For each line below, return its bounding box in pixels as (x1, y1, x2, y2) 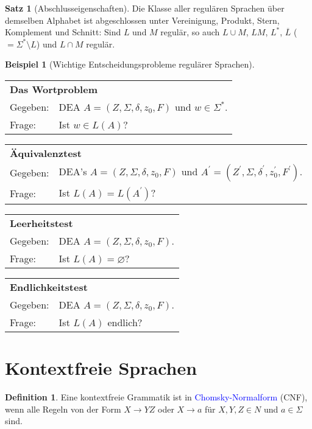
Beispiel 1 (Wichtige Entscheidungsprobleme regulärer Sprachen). (5, 58, 255, 71)
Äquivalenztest (10, 145, 82, 160)
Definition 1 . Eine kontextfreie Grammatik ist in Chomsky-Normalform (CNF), (5, 391, 308, 403)
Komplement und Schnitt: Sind (5, 26, 121, 38)
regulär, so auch (160, 26, 220, 38)
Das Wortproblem (10, 82, 97, 96)
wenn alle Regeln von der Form (5, 402, 121, 415)
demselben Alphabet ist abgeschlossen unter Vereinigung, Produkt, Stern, (5, 13, 280, 26)
